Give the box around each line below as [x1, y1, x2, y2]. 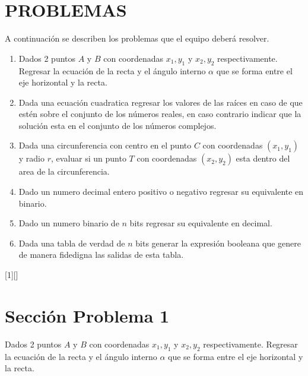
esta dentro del [236, 152, 290, 165]
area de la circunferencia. [18, 165, 110, 178]
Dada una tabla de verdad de [18, 236, 125, 249]
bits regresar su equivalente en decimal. [129, 217, 272, 229]
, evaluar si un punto [51, 152, 126, 165]
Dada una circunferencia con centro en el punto [18, 139, 192, 151]
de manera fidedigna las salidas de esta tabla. [18, 248, 184, 261]
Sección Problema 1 [5, 303, 170, 327]
